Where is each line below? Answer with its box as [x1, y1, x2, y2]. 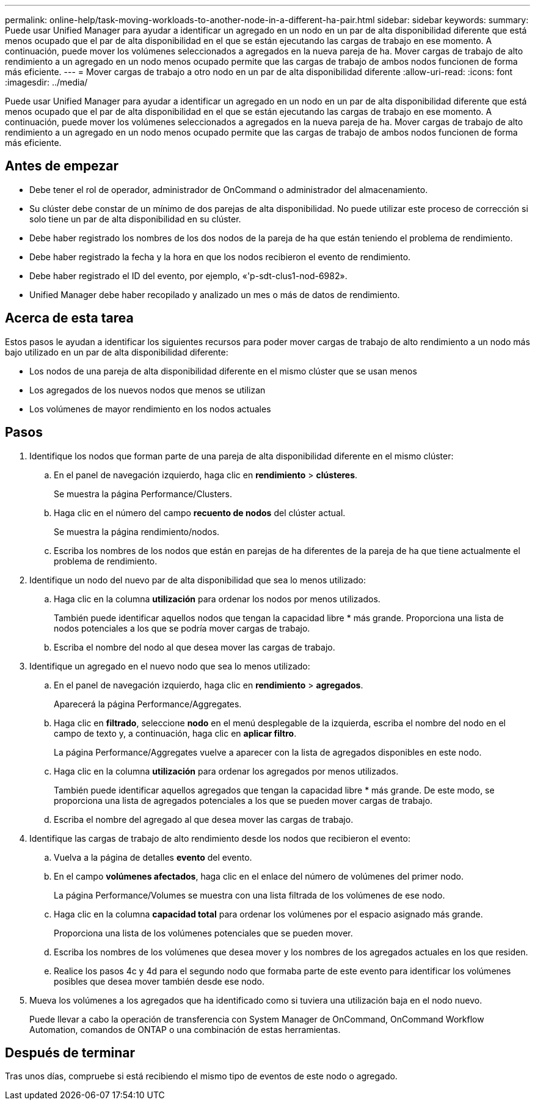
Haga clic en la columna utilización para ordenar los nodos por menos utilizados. [54, 593, 380, 604]
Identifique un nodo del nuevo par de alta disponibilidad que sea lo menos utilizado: [29, 574, 366, 585]
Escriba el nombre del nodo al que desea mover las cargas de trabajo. [54, 641, 335, 652]
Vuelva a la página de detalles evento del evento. [54, 852, 252, 862]
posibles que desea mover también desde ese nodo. [54, 976, 264, 986]
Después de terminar [5, 1045, 136, 1060]
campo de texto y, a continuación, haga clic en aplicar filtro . [54, 728, 297, 738]
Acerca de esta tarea [5, 310, 134, 326]
